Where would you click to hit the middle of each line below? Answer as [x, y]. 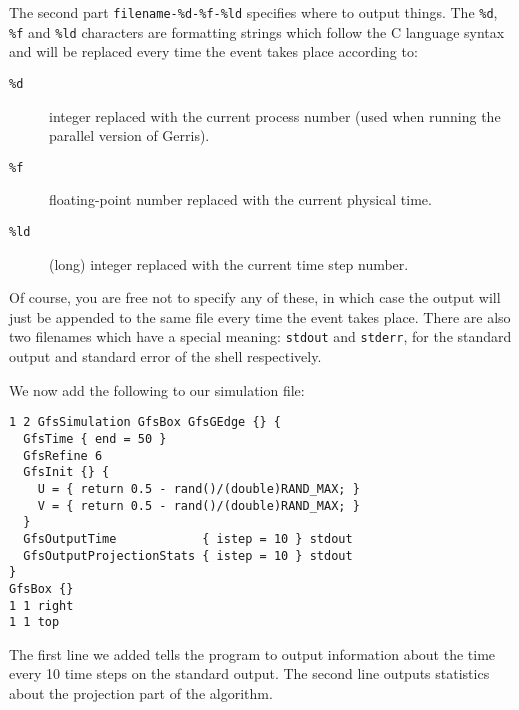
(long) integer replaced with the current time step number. [229, 263]
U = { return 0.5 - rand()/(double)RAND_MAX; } [198, 488]
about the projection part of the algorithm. [141, 693]
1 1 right [41, 605]
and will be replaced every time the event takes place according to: [213, 51]
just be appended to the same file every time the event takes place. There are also [260, 316]
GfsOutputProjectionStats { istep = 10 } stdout [188, 555]
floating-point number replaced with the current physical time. [240, 199]
